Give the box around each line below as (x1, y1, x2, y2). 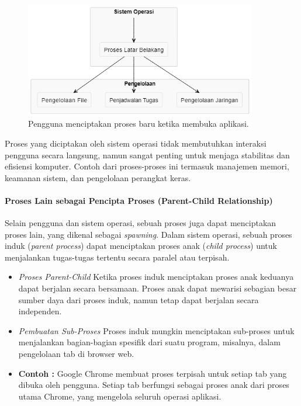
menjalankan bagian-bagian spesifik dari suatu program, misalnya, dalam (18, 336, 281, 348)
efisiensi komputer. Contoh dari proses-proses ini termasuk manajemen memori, (5, 160, 289, 172)
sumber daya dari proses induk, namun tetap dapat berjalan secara (18, 293, 259, 306)
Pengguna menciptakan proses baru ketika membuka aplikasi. (28, 117, 249, 130)
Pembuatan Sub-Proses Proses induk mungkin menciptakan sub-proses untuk (18, 324, 295, 336)
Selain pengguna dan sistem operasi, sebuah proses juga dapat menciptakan (5, 217, 276, 229)
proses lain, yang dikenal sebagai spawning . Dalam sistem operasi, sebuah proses (5, 228, 292, 240)
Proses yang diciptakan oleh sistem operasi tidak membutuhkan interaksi (5, 137, 267, 149)
